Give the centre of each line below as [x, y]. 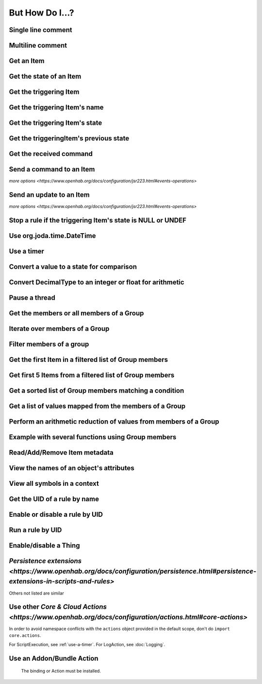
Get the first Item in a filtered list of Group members [89, 360]
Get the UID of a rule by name [54, 499]
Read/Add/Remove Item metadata [61, 453]
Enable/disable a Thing [44, 546]
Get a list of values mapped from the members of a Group [97, 406]
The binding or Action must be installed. [61, 671]
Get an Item [27, 61]
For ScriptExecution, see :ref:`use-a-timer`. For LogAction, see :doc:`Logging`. [87, 644]
